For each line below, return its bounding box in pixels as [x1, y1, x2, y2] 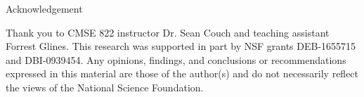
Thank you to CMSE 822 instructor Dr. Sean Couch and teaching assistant [6, 25, 330, 39]
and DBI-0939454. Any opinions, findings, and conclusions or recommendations [6, 52, 346, 67]
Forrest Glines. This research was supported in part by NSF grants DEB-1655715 [6, 39, 356, 53]
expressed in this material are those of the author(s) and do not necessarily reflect [6, 66, 359, 81]
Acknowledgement [6, 1, 83, 15]
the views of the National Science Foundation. [6, 79, 204, 94]
